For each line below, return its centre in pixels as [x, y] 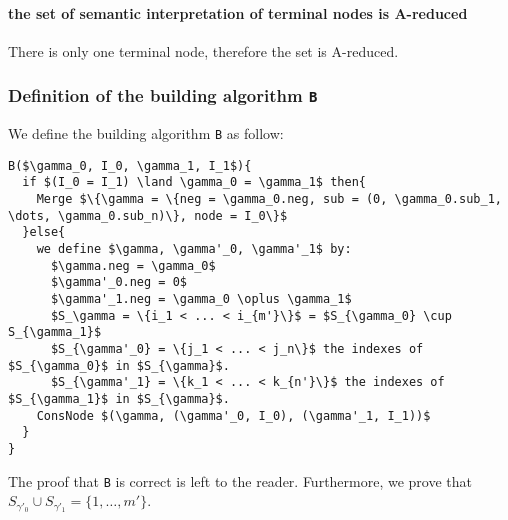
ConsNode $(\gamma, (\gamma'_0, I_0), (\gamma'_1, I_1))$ [233, 415]
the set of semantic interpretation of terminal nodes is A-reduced [238, 12]
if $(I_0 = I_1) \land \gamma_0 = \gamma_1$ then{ [194, 182]
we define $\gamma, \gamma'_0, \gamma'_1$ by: [194, 249]
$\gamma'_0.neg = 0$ [118, 282]
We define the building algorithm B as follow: [146, 133]
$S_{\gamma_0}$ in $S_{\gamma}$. [119, 365]
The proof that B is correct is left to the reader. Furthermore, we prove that [240, 480]
